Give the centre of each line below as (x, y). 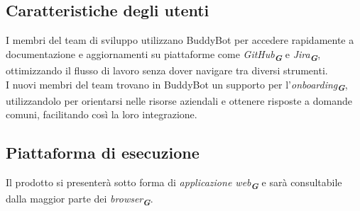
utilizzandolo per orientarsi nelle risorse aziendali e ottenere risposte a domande (179, 100)
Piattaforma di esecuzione (103, 153)
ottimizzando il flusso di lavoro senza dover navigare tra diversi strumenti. (167, 70)
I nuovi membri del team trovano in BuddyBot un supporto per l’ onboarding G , (177, 85)
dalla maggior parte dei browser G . (80, 200)
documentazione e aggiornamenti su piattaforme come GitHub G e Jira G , (163, 55)
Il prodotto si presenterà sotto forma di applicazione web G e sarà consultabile (174, 183)
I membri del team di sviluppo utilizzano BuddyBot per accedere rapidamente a (180, 40)
